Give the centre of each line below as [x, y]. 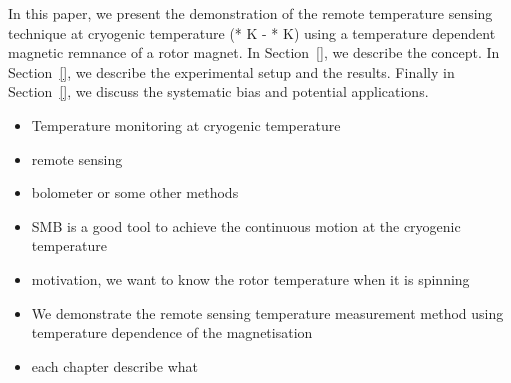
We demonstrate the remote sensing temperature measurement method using [267, 312]
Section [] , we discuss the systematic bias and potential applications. [218, 91]
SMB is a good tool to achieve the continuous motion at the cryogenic [246, 225]
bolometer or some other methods [135, 192]
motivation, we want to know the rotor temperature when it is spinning [250, 278]
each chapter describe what [114, 365]
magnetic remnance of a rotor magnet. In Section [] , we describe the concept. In [254, 52]
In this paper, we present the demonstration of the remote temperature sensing [250, 13]
